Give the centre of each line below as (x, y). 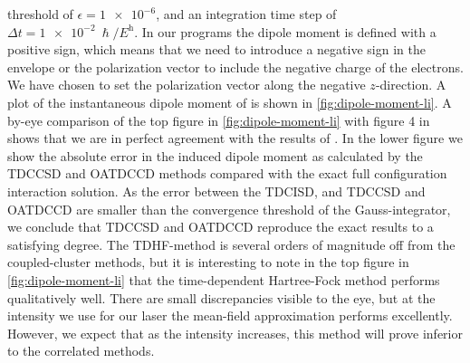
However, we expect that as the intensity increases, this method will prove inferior (235, 333)
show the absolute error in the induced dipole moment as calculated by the (215, 155)
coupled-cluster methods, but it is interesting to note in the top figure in (208, 262)
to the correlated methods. (81, 351)
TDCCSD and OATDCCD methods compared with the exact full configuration (227, 173)
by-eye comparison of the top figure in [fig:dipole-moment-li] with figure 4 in (219, 120)
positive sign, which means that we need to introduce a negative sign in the (216, 49)
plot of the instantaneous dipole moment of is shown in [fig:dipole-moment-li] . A (230, 102)
